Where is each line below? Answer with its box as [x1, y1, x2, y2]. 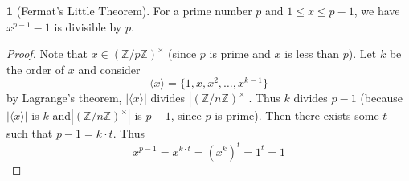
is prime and [209, 45, 271, 62]
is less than [284, 45, 340, 62]
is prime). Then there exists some [215, 107, 379, 124]
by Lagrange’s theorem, [6, 89, 122, 106]
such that [6, 125, 53, 142]
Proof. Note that [6, 45, 88, 62]
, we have [354, 2, 400, 19]
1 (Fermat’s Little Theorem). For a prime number [6, 2, 252, 19]
